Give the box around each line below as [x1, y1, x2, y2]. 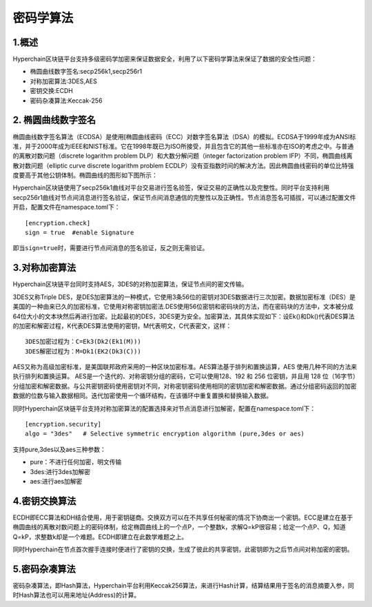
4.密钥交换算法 [12, 495, 76, 506]
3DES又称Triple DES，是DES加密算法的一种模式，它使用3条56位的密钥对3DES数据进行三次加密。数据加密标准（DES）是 [12, 293, 356, 301]
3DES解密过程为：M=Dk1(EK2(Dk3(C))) [25, 347, 141, 355]
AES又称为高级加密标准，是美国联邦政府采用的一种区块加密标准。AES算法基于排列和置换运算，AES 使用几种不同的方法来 [12, 362, 358, 371]
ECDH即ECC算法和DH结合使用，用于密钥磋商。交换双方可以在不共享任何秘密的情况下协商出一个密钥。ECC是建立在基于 [12, 513, 353, 522]
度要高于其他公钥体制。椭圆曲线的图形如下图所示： [12, 171, 158, 179]
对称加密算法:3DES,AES [30, 76, 98, 85]
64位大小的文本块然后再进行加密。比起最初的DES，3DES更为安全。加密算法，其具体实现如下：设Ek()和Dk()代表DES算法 [12, 312, 355, 320]
